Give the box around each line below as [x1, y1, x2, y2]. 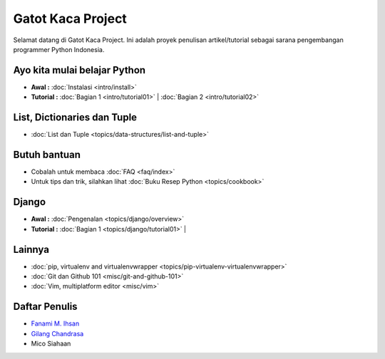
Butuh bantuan [13, 148, 81, 160]
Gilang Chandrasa [31, 329, 84, 338]
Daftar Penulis [13, 301, 78, 313]
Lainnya [13, 243, 50, 256]
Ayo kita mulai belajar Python [13, 64, 146, 76]
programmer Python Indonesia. [13, 45, 105, 53]
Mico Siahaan [31, 339, 71, 348]
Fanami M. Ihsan [31, 319, 80, 328]
